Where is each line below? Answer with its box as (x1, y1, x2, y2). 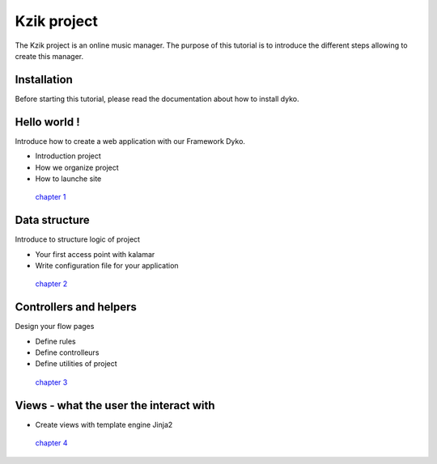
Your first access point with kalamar (35, 249, 155, 259)
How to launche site (35, 174, 102, 183)
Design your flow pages (15, 322, 95, 331)
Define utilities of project (35, 359, 117, 369)
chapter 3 (35, 377, 68, 387)
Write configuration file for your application (35, 261, 179, 270)
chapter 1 (35, 192, 66, 202)
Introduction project (35, 151, 101, 161)
